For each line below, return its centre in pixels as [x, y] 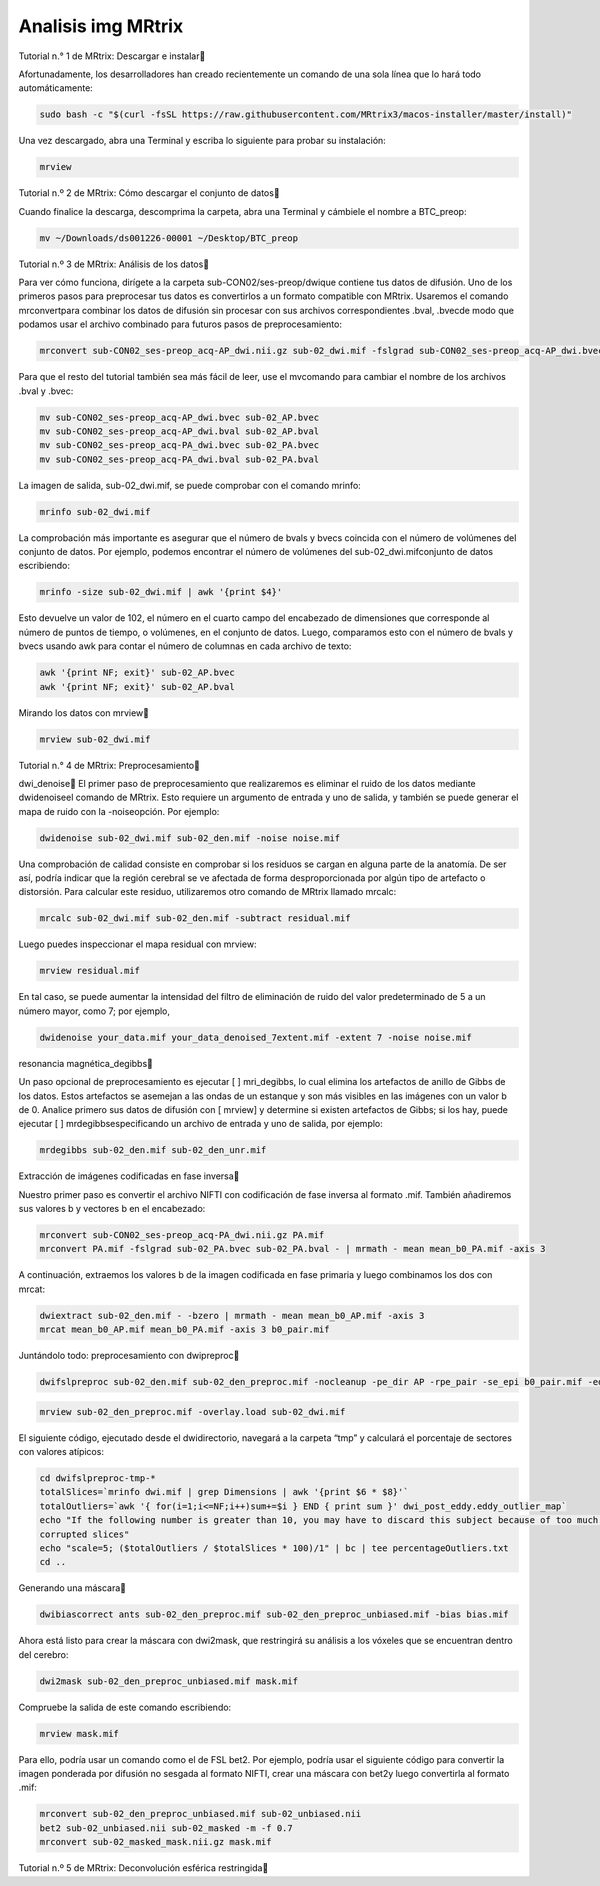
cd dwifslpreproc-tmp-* [98, 1478]
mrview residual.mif [89, 971]
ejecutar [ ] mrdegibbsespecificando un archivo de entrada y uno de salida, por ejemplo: [201, 1124]
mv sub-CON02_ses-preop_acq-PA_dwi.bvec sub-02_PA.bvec [179, 445]
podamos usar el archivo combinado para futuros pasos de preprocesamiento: [180, 324]
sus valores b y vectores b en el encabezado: [112, 1209]
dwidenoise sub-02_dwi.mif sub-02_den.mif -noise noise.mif [190, 838]
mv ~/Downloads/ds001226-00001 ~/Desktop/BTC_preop [169, 238]
